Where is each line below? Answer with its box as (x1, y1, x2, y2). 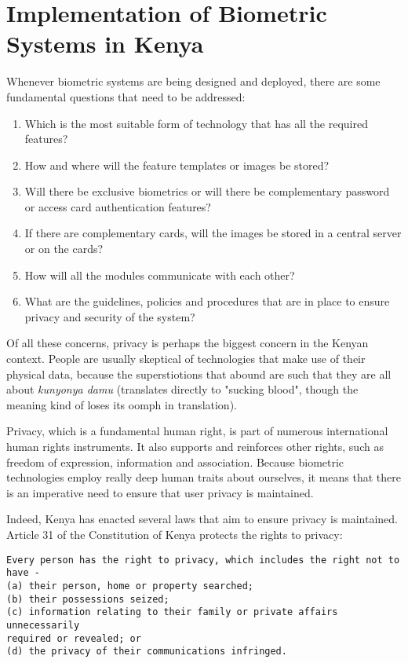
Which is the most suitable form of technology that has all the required (24, 115, 368, 131)
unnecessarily (6, 619, 80, 631)
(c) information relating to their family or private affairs (6, 606, 338, 618)
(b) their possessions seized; (6, 593, 169, 605)
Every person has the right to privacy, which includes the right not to (6, 554, 400, 566)
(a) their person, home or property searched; (6, 580, 253, 592)
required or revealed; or (6, 632, 141, 644)
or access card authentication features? (24, 198, 211, 214)
